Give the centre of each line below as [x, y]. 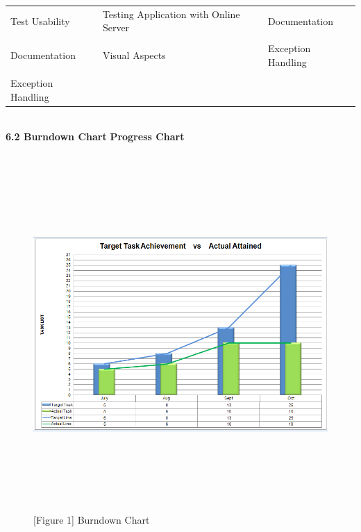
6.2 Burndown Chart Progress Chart [95, 136]
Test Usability [40, 20]
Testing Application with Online [171, 14]
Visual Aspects [134, 55]
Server [116, 27]
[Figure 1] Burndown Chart [92, 520]
